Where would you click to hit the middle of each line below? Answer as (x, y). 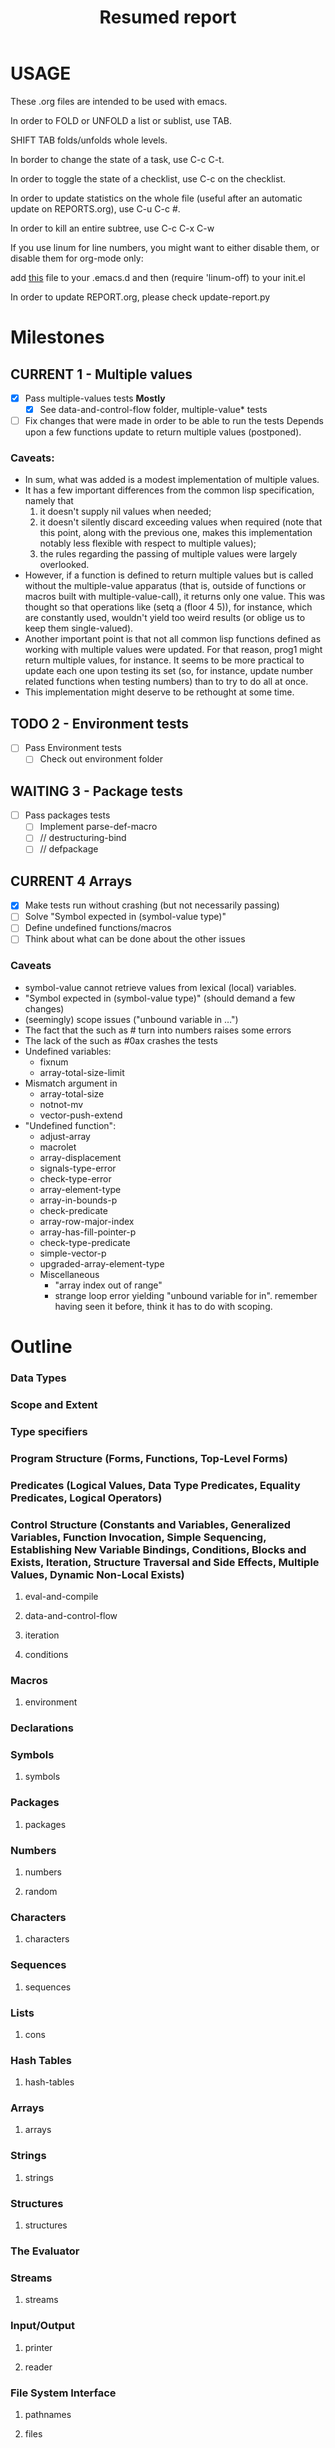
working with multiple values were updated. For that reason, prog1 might (173, 650)
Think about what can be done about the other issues (135, 939)
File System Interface (63, 2393)
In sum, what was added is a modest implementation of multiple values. (172, 480)
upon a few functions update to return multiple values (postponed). (163, 432)
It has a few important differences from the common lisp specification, (169, 490)
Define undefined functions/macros (98, 928)
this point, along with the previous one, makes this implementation (176, 533)
